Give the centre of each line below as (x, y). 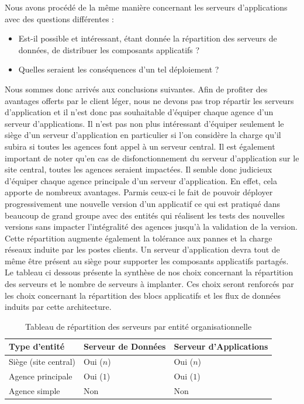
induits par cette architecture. (58, 307)
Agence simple (34, 390)
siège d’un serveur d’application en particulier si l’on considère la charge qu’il (143, 135)
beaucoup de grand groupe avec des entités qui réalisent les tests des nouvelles (145, 215)
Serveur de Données (125, 346)
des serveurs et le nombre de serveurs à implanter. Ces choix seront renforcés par (149, 284)
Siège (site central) (42, 362)
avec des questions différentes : (59, 18)
